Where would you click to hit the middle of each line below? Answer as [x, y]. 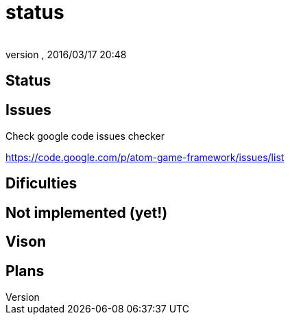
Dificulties [41, 184]
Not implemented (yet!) [87, 212]
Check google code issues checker [85, 136]
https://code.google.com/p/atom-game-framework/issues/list [145, 158]
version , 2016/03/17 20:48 [66, 54]
